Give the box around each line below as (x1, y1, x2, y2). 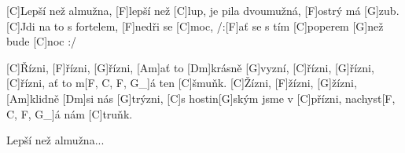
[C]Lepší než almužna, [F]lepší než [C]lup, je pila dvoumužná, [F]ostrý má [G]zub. (6, 2, 399, 18)
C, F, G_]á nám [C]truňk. (6, 105, 133, 122)
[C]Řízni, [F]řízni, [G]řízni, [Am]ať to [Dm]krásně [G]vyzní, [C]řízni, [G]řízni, (6, 59, 374, 75)
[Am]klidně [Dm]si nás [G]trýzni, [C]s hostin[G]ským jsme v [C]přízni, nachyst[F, (6, 89, 396, 106)
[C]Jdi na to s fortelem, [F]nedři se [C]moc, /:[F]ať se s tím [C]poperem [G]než (6, 17, 384, 34)
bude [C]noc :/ (6, 33, 77, 49)
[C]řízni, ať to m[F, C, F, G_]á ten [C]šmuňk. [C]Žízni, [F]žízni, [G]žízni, (6, 75, 357, 91)
